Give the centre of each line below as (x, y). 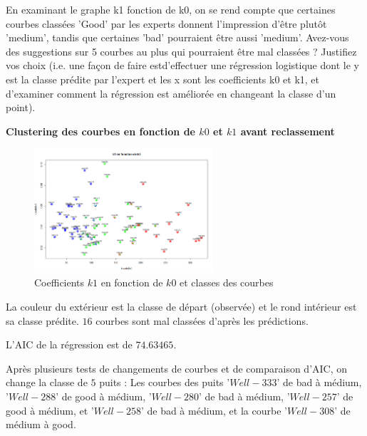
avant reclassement (288, 131)
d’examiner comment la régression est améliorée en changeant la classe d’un (171, 93)
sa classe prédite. (42, 320)
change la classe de (47, 382)
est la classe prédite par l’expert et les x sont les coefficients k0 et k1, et (162, 79)
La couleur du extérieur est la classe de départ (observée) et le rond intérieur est (181, 307)
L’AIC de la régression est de (69, 344)
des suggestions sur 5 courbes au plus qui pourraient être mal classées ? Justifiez (181, 51)
